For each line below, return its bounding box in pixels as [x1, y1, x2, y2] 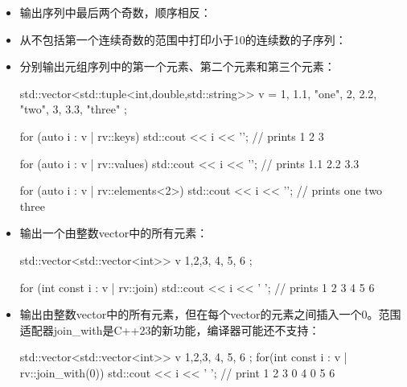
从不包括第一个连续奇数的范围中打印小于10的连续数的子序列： [19, 31, 347, 47]
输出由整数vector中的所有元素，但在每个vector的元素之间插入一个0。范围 [19, 306, 401, 323]
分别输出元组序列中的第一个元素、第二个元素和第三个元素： [19, 58, 335, 75]
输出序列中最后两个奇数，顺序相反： [19, 4, 212, 20]
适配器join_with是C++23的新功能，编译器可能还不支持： [19, 321, 320, 338]
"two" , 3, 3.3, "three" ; [19, 101, 127, 117]
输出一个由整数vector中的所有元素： [19, 224, 208, 241]
